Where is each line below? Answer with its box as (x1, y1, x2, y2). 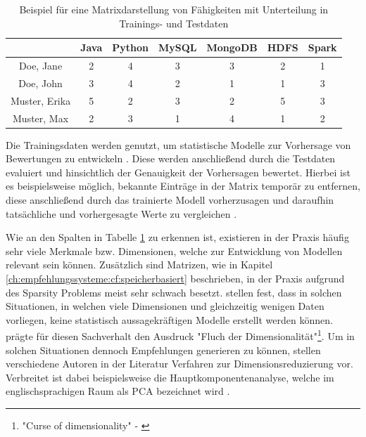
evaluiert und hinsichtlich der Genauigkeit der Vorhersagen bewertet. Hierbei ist (6, 164, 351, 179)
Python (112, 40, 149, 55)
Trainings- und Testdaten (119, 15, 229, 30)
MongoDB (206, 40, 258, 55)
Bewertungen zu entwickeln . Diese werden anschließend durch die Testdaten (6, 151, 336, 166)
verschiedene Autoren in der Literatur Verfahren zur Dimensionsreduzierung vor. (6, 356, 353, 371)
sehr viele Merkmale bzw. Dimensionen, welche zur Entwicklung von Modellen (6, 243, 343, 258)
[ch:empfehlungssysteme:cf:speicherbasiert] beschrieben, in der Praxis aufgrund (6, 271, 345, 285)
